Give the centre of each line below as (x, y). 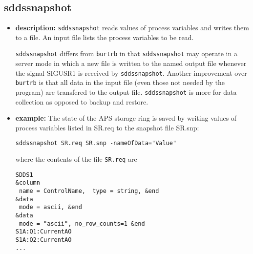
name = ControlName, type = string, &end (89, 191)
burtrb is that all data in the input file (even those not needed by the (120, 82)
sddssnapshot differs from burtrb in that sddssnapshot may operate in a (126, 53)
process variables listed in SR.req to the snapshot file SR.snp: (107, 127)
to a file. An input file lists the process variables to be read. (105, 37)
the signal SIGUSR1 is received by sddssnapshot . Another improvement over (131, 73)
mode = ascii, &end (50, 207)
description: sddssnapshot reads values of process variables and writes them (132, 28)
